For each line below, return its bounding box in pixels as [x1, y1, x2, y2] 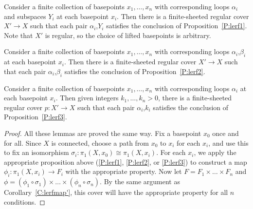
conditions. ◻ [4, 196, 45, 207]
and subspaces [4, 11, 46, 21]
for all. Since [4, 137, 41, 148]
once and [212, 128, 239, 138]
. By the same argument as [100, 176, 180, 187]
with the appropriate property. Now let [65, 166, 182, 176]
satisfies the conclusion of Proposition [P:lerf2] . [64, 66, 205, 76]
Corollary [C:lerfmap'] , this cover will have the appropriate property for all [4, 187, 228, 197]
